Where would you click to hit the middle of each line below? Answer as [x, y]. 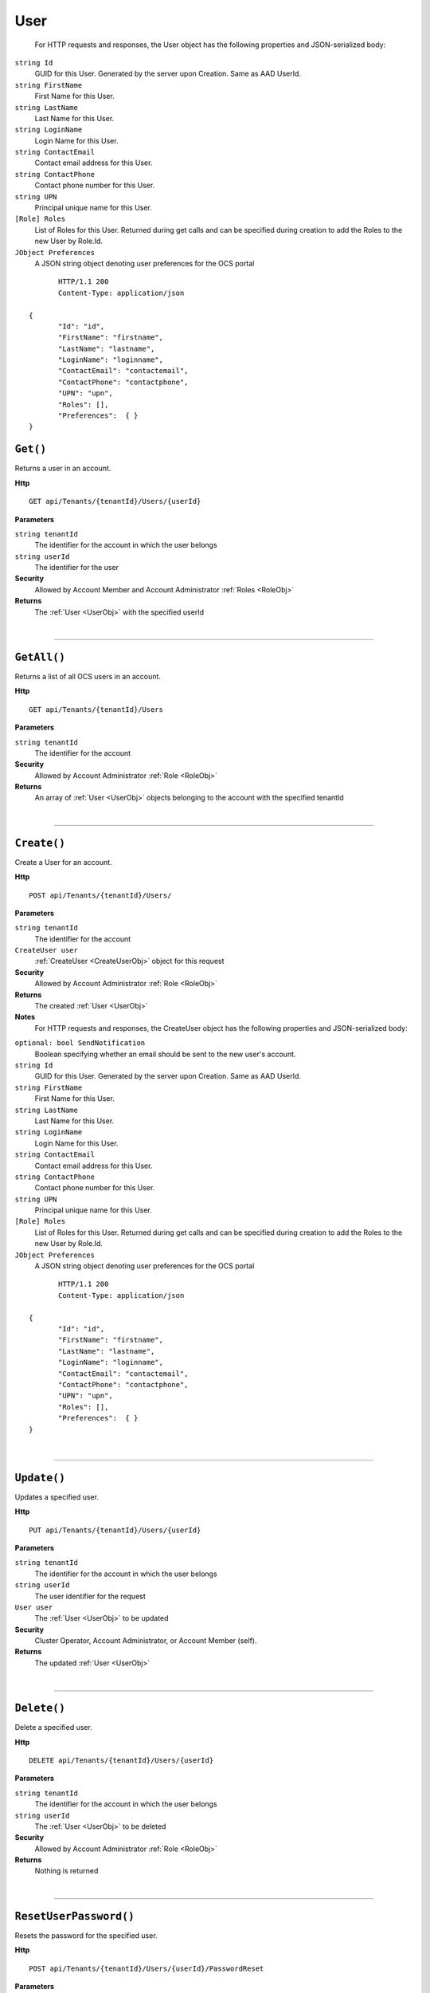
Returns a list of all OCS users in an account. [88, 676]
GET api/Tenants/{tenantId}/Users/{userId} [115, 501]
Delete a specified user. [54, 1728]
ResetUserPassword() [75, 1916]
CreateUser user [47, 950]
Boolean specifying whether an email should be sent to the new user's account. [165, 1054]
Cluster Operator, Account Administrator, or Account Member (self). [146, 1641]
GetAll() [40, 657]
